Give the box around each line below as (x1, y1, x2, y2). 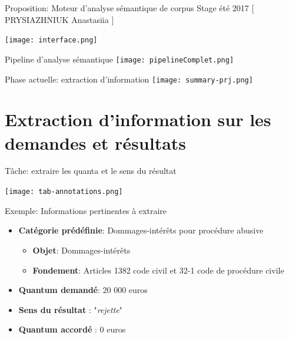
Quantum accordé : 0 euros (18, 323, 126, 335)
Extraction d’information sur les (5, 107, 271, 131)
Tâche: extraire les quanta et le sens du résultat (5, 164, 177, 177)
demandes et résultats (5, 130, 187, 154)
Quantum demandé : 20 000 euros (18, 284, 148, 296)
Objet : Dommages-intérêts (32, 243, 131, 256)
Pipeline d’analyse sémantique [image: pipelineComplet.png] (5, 52, 234, 65)
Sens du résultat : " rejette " (18, 303, 122, 315)
